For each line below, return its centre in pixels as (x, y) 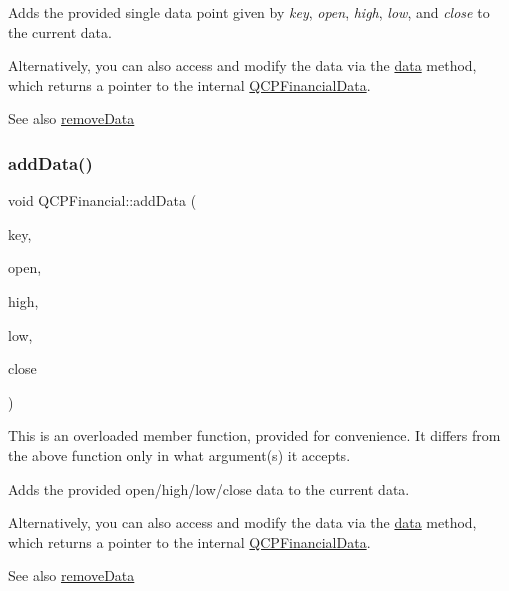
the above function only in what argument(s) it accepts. (179, 454)
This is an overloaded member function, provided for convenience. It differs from (254, 435)
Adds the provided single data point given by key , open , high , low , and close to (249, 12)
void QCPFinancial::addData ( (102, 200)
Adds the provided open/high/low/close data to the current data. (209, 488)
